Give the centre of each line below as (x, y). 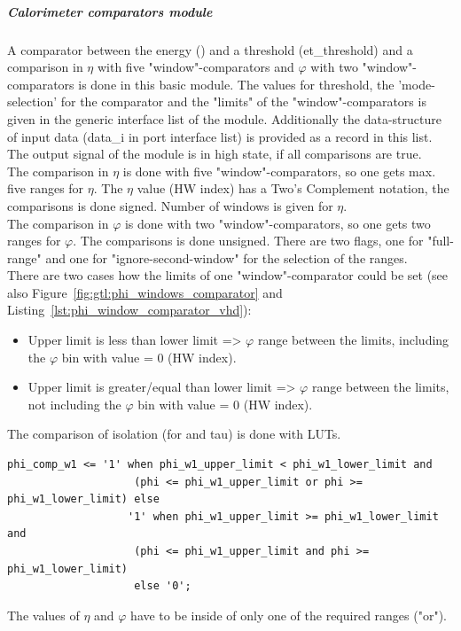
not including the (74, 404)
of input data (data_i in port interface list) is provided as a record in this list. (220, 136)
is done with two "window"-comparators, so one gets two (277, 223)
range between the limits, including (353, 340)
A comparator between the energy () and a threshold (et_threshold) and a (210, 49)
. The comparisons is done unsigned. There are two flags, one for (248, 241)
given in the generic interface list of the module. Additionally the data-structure (224, 118)
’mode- (417, 84)
